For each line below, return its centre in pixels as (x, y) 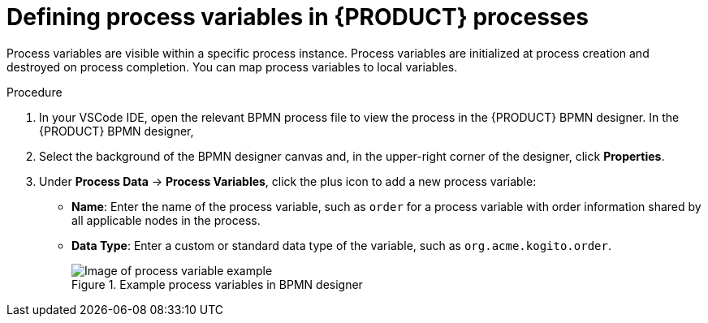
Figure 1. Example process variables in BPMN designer (217, 284)
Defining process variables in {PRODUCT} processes (298, 17)
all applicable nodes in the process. (166, 220)
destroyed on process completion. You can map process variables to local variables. (232, 67)
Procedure (35, 92)
